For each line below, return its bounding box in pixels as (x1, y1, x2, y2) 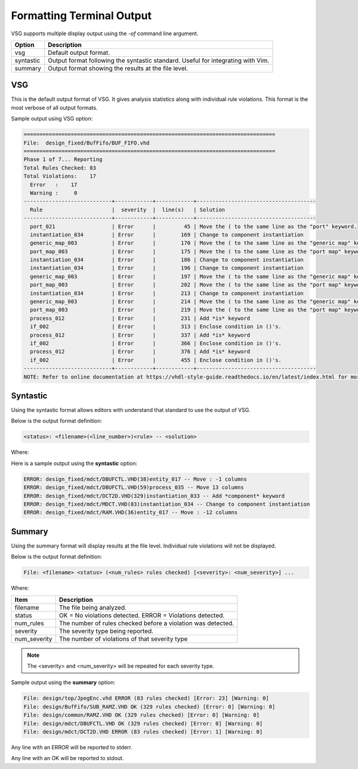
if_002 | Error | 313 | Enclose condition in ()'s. (30, 323, 282, 330)
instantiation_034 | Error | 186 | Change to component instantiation (30, 257, 304, 263)
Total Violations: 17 (23, 173, 97, 180)
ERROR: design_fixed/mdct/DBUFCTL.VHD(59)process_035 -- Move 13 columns (23, 484, 244, 491)
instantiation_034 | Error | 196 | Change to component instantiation (30, 264, 304, 272)
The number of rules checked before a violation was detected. (58, 619, 234, 627)
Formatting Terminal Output (11, 9, 152, 22)
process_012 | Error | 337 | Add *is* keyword (30, 331, 251, 339)
